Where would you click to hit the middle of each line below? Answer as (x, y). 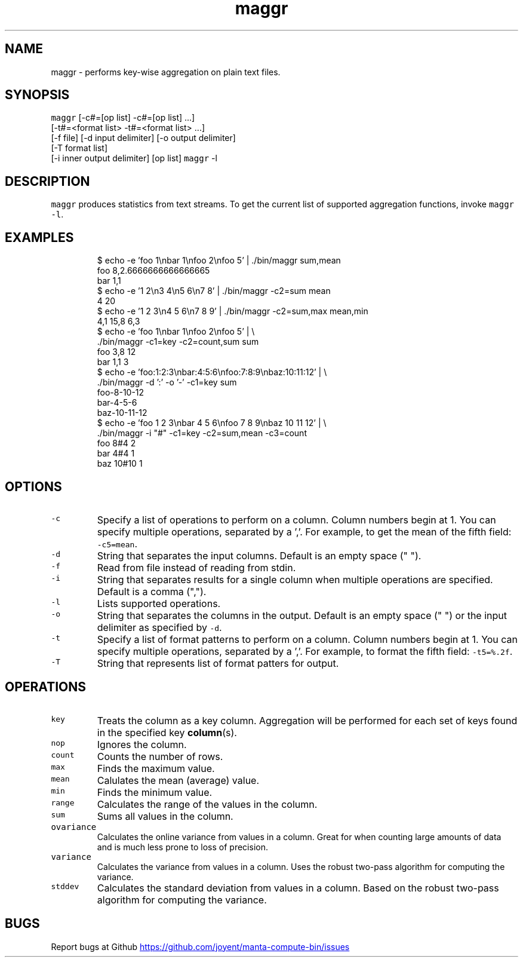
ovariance (74, 827)
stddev (65, 886)
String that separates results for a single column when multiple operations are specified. (295, 579)
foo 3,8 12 (116, 352)
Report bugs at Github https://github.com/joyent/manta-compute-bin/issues (200, 946)
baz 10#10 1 (120, 464)
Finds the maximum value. (156, 768)
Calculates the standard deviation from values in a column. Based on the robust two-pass (298, 888)
